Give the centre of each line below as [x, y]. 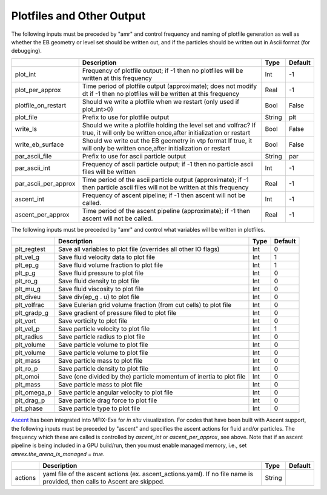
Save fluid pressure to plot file [101, 273]
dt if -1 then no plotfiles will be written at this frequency [161, 93]
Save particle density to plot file [103, 369]
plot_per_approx [38, 90]
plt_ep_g [27, 265]
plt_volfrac [30, 305]
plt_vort [25, 321]
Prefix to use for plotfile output [126, 117]
